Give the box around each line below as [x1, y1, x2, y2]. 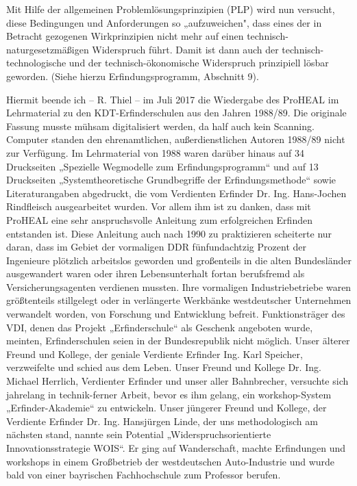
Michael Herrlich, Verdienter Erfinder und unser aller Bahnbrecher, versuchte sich [6, 374, 349, 388]
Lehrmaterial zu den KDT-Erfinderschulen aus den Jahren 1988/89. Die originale [6, 105, 347, 120]
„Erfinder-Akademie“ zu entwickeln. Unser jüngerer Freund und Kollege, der [6, 400, 327, 415]
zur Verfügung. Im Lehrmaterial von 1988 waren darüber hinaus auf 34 [6, 145, 304, 159]
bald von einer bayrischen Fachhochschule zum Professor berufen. [6, 468, 281, 482]
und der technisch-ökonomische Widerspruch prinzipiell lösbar [69, 55, 329, 70]
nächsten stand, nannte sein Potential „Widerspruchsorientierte [6, 427, 271, 442]
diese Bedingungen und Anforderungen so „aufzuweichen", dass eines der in [6, 15, 322, 29]
